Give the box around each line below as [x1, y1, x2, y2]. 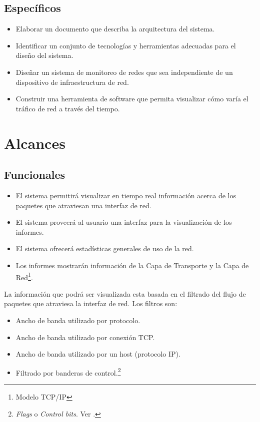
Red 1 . [15, 270, 33, 282]
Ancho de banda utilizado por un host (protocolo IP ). [15, 349, 180, 359]
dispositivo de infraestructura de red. [15, 76, 129, 87]
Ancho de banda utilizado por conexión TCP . [15, 332, 155, 342]
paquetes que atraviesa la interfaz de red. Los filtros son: [4, 298, 177, 309]
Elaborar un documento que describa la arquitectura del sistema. [15, 23, 215, 34]
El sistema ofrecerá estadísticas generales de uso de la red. [15, 243, 194, 254]
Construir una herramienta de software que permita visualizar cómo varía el [15, 93, 248, 104]
